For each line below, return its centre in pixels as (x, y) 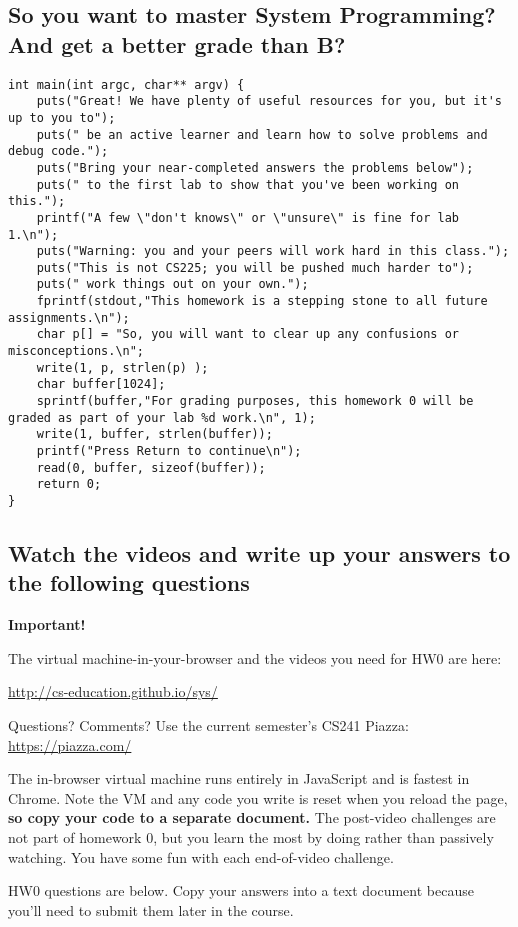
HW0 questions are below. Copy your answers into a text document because (241, 890)
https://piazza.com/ (70, 744)
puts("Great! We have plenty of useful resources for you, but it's (269, 101)
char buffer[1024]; (101, 384)
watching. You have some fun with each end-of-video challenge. (201, 856)
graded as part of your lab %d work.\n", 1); (162, 417)
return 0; (69, 484)
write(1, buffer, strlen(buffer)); (154, 434)
